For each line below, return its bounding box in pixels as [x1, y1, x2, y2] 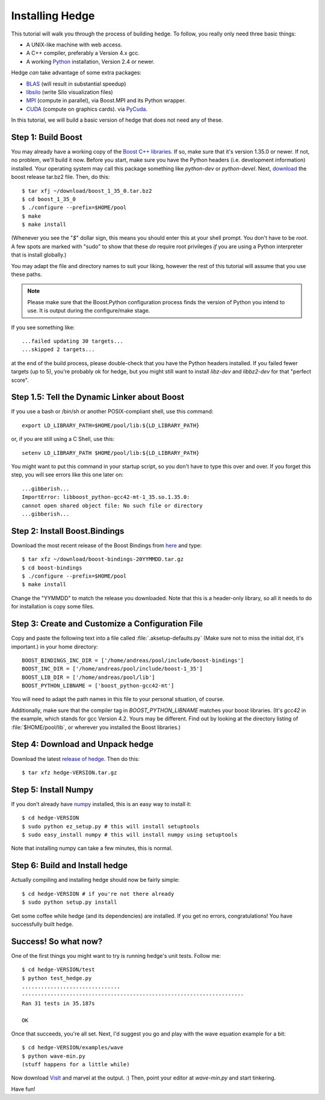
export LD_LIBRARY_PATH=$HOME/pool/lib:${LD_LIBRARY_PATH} [22, 422, 200, 429]
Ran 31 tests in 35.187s [22, 1000, 95, 1007]
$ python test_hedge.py [22, 975, 92, 981]
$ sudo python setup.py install [22, 899, 117, 906]
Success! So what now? [11, 936, 103, 946]
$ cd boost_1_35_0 [22, 196, 76, 202]
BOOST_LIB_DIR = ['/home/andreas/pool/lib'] [22, 673, 156, 681]
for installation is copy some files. [11, 603, 94, 610]
